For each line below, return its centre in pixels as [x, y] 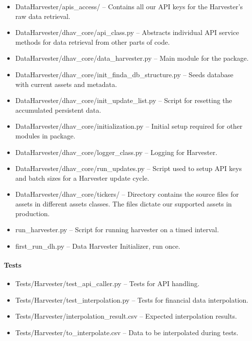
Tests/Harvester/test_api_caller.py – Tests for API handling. [107, 283]
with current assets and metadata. [66, 84]
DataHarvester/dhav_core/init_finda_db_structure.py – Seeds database [124, 74]
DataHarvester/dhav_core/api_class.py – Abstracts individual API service [127, 32]
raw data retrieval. [43, 16]
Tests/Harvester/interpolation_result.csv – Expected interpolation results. [126, 316]
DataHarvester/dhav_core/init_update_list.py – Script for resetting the [124, 100]
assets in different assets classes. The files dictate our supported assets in [124, 203]
